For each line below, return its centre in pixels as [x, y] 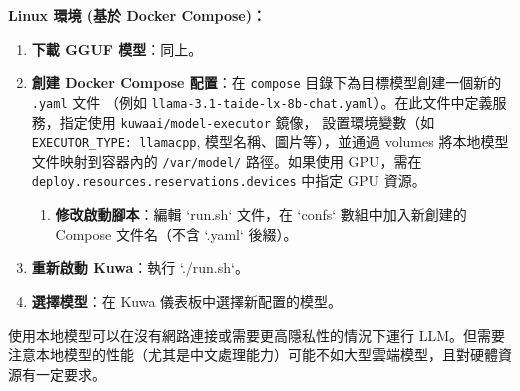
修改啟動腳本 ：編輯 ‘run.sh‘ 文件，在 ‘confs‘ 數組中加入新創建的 [261, 214]
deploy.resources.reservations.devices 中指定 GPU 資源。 [228, 180]
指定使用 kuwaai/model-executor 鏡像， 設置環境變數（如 [247, 121]
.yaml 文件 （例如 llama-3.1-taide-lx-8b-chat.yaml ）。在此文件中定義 [262, 101]
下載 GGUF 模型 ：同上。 [117, 48]
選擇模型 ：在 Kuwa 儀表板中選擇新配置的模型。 [187, 300]
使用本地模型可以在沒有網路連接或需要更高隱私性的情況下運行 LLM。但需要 [256, 334]
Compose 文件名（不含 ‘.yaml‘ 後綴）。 [176, 233]
